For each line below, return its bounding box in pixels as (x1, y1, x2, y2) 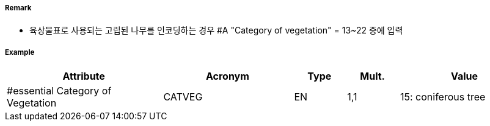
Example (5, 47, 35, 57)
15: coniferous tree (400, 91, 486, 103)
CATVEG (163, 91, 203, 103)
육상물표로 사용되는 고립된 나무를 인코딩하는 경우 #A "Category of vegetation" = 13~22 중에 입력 (29, 25, 403, 36)
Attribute (62, 70, 105, 83)
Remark (5, 4, 32, 12)
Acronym (205, 70, 249, 83)
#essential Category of (7, 85, 112, 97)
